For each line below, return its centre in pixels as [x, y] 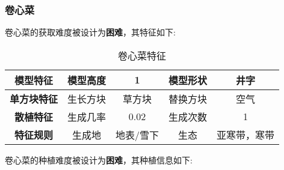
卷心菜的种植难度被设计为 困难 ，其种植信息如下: [99, 159]
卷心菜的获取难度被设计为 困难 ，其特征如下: [90, 32]
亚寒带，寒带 [246, 135]
